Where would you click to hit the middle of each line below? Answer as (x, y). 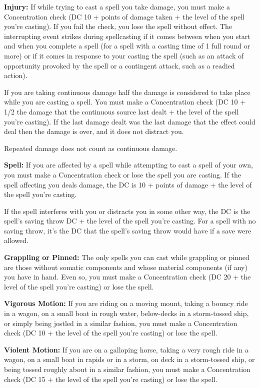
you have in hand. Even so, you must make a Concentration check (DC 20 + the (127, 277)
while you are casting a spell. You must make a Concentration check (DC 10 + (125, 102)
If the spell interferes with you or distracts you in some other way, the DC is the (127, 211)
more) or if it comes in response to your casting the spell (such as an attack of (124, 55)
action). (16, 75)
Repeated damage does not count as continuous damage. (91, 148)
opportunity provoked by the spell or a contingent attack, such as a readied (119, 65)
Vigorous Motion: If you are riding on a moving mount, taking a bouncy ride (126, 303)
